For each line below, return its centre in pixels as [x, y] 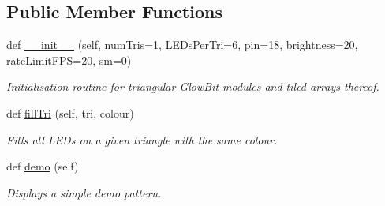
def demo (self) [43, 166]
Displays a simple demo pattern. [84, 192]
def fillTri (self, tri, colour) [70, 112]
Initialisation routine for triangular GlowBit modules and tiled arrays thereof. [193, 86]
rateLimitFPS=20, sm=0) [69, 60]
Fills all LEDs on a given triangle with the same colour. [142, 139]
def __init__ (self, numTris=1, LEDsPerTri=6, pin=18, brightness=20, [182, 45]
